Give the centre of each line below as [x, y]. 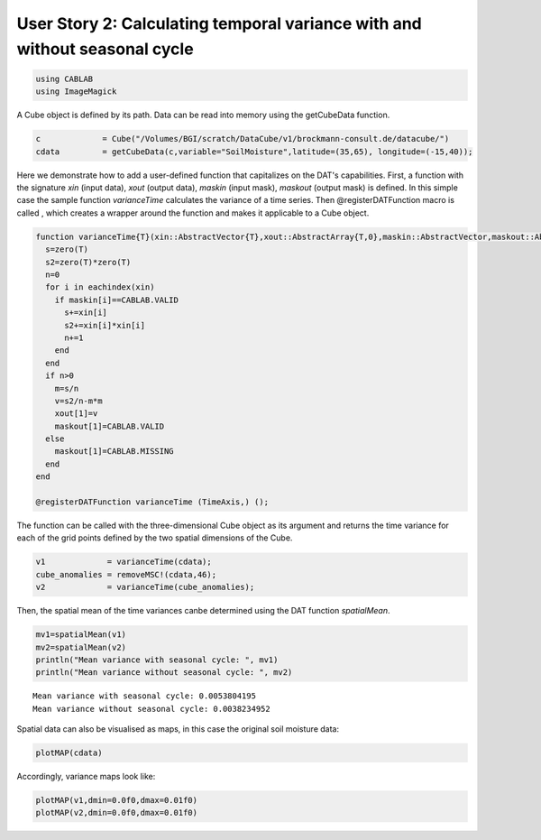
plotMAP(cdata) [69, 753]
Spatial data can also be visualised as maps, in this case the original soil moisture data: [178, 729]
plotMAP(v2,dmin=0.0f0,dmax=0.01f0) [117, 813]
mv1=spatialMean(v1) [81, 635]
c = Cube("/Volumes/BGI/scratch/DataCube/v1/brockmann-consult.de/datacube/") [243, 139]
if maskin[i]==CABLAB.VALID [117, 300]
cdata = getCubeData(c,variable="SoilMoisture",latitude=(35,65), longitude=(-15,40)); [254, 152]
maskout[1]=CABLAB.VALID [110, 426]
